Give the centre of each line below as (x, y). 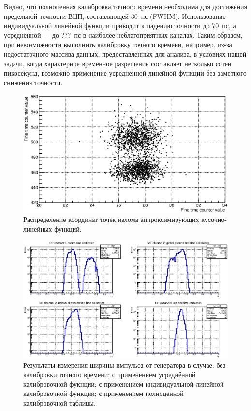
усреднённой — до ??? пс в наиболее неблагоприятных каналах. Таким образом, (123, 35)
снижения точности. (33, 82)
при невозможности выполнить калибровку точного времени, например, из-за (118, 44)
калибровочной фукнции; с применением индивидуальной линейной (124, 384)
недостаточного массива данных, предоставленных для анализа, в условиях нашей (125, 54)
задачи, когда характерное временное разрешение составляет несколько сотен (118, 63)
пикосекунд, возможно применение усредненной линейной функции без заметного (125, 73)
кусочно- (214, 219)
